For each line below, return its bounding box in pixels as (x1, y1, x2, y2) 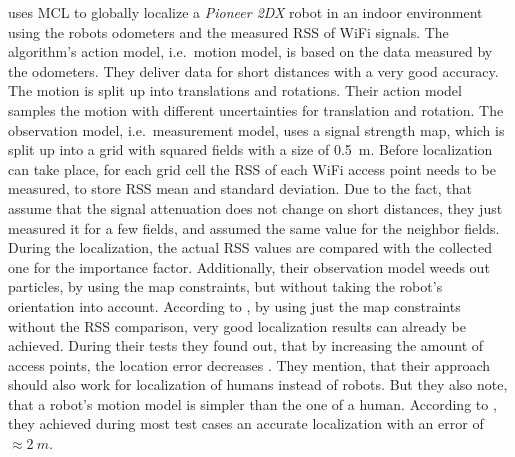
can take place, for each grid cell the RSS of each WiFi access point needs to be (8, 158, 496, 179)
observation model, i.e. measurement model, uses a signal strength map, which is (8, 119, 505, 140)
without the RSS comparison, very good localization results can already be (8, 315, 466, 336)
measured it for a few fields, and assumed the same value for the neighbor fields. (8, 217, 500, 238)
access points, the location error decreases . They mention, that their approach (8, 354, 491, 375)
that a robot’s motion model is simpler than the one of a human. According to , (8, 393, 497, 414)
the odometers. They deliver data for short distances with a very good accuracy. (8, 60, 499, 81)
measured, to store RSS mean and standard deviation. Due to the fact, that (8, 178, 472, 199)
